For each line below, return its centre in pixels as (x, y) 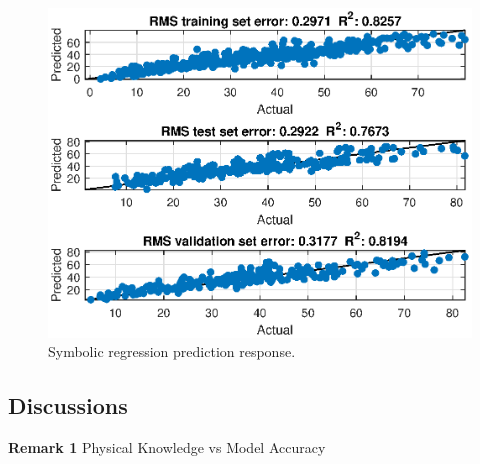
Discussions (68, 405)
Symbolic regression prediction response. (172, 351)
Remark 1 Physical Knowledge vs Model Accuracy (167, 447)
